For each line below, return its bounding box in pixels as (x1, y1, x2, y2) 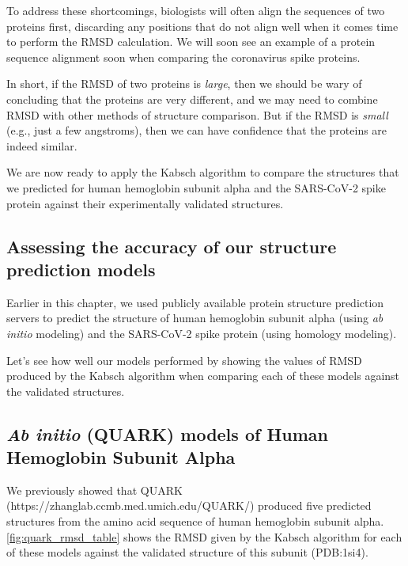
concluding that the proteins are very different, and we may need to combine (6, 90, 378, 107)
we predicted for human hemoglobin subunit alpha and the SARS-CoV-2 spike (6, 179, 386, 196)
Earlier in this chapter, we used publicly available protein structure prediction (6, 294, 384, 310)
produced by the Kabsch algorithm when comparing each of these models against (6, 367, 400, 384)
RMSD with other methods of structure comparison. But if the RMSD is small (6, 106, 388, 123)
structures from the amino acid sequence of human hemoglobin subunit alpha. (6, 513, 384, 530)
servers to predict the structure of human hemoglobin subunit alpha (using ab (6, 310, 383, 326)
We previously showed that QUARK (6, 481, 183, 498)
